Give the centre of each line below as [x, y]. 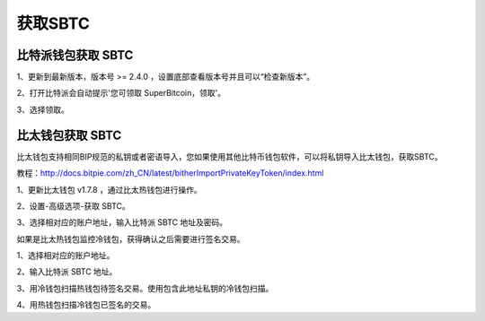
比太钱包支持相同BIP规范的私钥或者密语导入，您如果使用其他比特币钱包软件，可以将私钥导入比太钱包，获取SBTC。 [230, 156]
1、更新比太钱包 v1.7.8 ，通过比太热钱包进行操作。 [109, 189]
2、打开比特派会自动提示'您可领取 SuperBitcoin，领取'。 [121, 93]
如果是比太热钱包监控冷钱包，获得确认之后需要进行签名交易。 [131, 239]
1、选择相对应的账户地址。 [66, 256]
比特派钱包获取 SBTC [75, 55]
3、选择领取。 [43, 109]
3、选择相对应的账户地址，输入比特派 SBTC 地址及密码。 [122, 222]
